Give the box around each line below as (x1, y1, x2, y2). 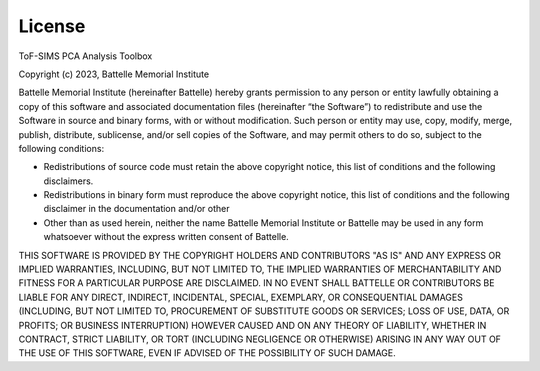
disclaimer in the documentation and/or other (43, 203, 230, 215)
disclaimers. (43, 175, 94, 187)
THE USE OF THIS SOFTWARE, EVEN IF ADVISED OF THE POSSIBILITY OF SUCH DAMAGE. (18, 347, 397, 359)
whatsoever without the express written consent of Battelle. (43, 231, 289, 243)
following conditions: (18, 142, 105, 154)
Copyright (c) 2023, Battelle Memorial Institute (18, 68, 210, 80)
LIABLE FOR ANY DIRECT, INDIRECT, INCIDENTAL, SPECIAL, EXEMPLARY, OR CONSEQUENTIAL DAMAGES (18, 291, 464, 303)
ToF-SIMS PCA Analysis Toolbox (18, 50, 153, 62)
